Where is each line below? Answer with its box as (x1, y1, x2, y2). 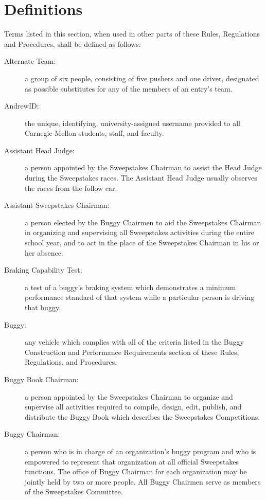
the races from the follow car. (25, 182, 117, 193)
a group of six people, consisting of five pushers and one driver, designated (25, 73, 259, 83)
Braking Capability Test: (4, 264, 82, 275)
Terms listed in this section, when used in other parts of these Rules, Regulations (4, 28, 260, 39)
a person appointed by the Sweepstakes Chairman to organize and (25, 391, 233, 402)
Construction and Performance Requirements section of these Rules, (25, 346, 239, 357)
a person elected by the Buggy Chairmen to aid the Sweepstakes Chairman (25, 217, 261, 227)
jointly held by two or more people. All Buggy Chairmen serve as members (25, 476, 261, 487)
